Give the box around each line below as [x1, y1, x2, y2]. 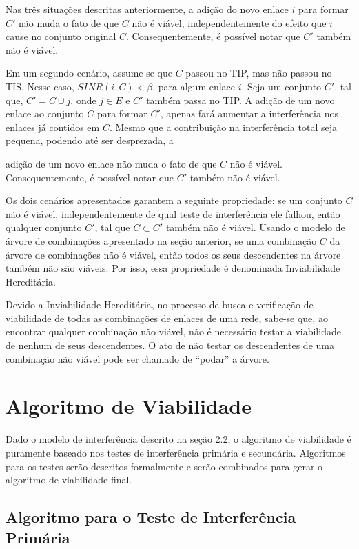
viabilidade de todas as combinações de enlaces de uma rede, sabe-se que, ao [6, 310, 328, 325]
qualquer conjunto [6, 220, 82, 234]
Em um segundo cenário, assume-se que [6, 66, 173, 80]
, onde [70, 92, 96, 107]
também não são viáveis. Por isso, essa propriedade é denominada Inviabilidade [6, 261, 340, 275]
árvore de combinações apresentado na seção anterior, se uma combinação [6, 233, 317, 248]
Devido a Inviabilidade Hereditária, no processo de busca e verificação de [6, 297, 314, 312]
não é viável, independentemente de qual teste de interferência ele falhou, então [6, 206, 340, 221]
